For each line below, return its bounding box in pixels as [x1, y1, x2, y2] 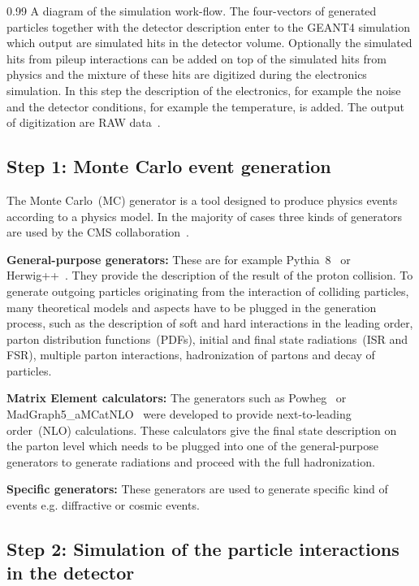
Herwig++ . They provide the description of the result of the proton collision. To [6, 267, 413, 284]
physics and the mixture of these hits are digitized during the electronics [6, 66, 367, 83]
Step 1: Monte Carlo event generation [6, 154, 331, 179]
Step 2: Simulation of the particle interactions [6, 536, 400, 562]
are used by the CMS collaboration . [6, 224, 189, 241]
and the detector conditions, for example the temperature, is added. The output [6, 98, 404, 115]
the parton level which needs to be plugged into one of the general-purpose [6, 437, 378, 454]
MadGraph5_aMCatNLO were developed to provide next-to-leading [6, 406, 352, 423]
